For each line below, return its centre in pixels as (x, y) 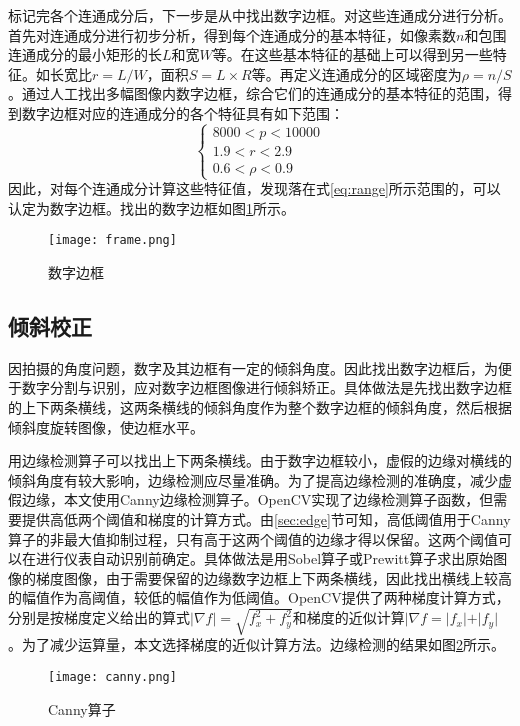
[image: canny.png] (112, 677)
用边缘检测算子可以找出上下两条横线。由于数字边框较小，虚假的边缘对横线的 (260, 460)
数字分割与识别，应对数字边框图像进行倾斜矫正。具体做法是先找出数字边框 (266, 387)
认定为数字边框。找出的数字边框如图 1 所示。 (151, 207)
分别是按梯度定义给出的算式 (99, 617)
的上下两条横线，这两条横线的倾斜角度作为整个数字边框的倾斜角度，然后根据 (260, 406)
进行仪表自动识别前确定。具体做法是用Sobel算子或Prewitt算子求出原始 (264, 558)
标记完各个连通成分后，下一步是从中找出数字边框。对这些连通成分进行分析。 (260, 15)
